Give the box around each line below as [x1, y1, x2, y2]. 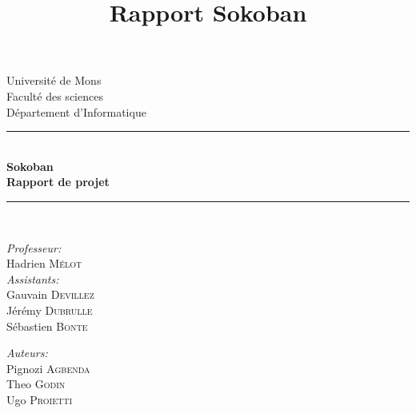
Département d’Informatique [6, 103, 146, 120]
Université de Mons [6, 72, 102, 89]
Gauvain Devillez [6, 286, 94, 303]
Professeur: [6, 239, 62, 256]
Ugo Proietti [6, 391, 73, 407]
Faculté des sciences [6, 87, 103, 104]
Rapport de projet [6, 173, 110, 190]
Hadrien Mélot [6, 255, 82, 272]
